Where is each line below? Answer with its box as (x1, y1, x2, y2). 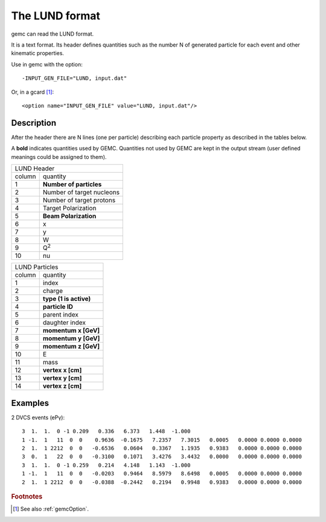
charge (42, 287, 63, 295)
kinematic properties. (11, 50, 65, 57)
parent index (42, 311, 78, 319)
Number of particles (42, 180, 102, 188)
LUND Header (14, 164, 55, 172)
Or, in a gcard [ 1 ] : (11, 88, 54, 95)
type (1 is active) (42, 295, 91, 303)
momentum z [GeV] (42, 342, 100, 350)
